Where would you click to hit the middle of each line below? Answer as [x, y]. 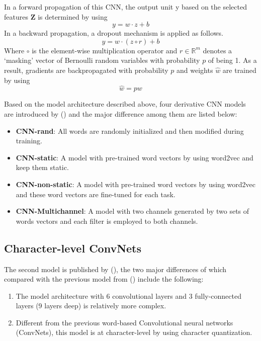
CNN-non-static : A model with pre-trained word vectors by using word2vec [136, 184]
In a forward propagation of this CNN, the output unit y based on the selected [125, 7]
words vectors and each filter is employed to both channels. [107, 221]
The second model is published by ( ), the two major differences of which [115, 269]
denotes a [217, 50]
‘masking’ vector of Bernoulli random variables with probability [102, 60]
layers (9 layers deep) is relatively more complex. [91, 306]
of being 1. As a [232, 60]
